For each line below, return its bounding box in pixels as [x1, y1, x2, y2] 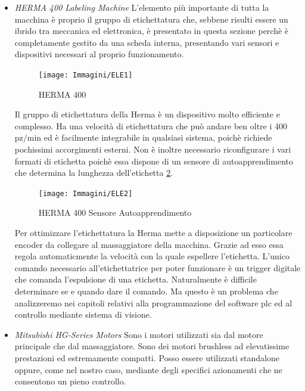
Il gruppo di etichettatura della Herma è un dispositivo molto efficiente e [14, 108, 280, 120]
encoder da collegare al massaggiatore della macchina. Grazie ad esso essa [14, 238, 284, 250]
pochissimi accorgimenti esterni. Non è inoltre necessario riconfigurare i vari [14, 143, 291, 155]
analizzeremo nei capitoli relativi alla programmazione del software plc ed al [14, 296, 292, 309]
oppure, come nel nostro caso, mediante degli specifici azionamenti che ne [14, 363, 282, 376]
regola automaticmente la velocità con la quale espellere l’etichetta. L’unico [14, 250, 290, 262]
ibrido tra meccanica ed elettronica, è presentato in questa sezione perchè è [14, 24, 289, 37]
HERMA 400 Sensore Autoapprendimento [38, 206, 192, 219]
